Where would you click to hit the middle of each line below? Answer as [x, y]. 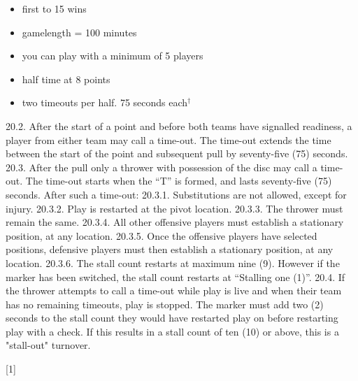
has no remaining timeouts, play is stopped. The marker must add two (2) [165, 304]
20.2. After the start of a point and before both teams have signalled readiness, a [179, 125]
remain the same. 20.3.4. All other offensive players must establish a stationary [175, 222]
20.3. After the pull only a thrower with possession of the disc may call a [162, 167]
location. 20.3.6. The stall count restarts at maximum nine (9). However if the [173, 263]
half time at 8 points [66, 79]
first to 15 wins [54, 8]
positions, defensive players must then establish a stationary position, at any [170, 249]
